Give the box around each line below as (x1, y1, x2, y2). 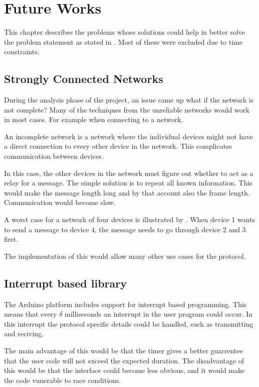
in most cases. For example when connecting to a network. (4, 114, 183, 125)
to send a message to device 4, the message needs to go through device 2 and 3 (4, 224, 246, 234)
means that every (4, 309, 57, 319)
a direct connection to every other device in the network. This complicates (4, 141, 232, 151)
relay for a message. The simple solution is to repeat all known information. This (4, 177, 252, 188)
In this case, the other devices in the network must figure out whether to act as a (4, 167, 253, 178)
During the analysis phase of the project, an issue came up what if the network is (4, 94, 254, 105)
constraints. (4, 46, 40, 57)
